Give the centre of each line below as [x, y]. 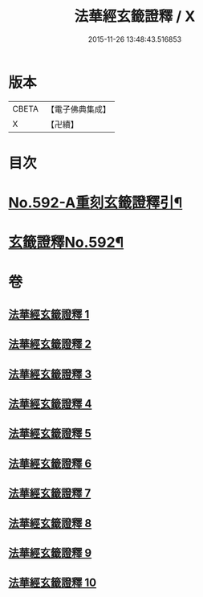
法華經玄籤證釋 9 [50, 552]
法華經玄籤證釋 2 [50, 344]
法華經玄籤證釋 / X [135, 16]
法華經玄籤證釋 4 [50, 404]
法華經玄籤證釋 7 [50, 494]
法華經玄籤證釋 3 [50, 374]
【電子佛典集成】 [78, 109]
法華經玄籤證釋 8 [50, 523]
